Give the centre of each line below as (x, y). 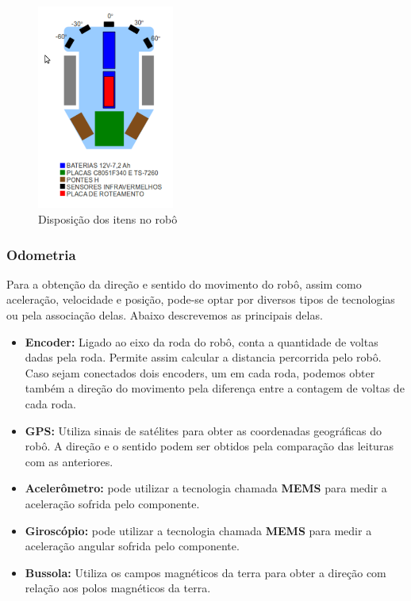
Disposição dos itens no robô (108, 218)
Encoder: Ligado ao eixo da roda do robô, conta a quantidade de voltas (202, 341)
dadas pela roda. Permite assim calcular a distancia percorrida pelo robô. (203, 357)
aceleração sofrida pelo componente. (112, 503)
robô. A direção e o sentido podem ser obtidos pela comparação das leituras (209, 446)
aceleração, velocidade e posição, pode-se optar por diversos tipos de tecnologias (201, 299)
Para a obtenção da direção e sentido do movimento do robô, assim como (184, 283)
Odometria (41, 254)
